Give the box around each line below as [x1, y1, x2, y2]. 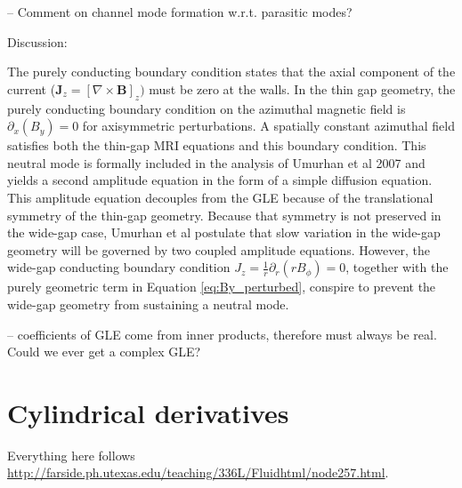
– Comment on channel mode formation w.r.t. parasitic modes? [7, 3, 353, 20]
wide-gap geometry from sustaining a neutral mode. [7, 294, 289, 313]
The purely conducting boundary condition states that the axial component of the [7, 62, 456, 81]
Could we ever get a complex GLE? [7, 342, 201, 361]
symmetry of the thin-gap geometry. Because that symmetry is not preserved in [7, 205, 442, 224]
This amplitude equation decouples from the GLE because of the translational [7, 188, 434, 206]
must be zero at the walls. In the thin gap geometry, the [149, 79, 456, 98]
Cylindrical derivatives [7, 394, 289, 430]
